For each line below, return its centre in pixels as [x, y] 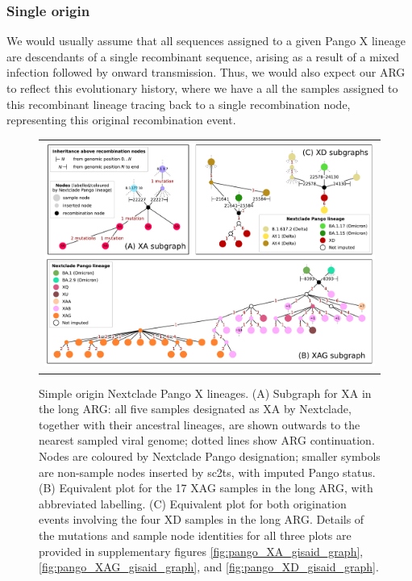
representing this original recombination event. [121, 120]
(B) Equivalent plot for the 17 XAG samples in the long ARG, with [206, 488]
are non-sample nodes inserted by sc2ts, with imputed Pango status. [207, 472]
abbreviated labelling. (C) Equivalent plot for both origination [193, 503]
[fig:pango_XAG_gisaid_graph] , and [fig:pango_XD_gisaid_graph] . [209, 567]
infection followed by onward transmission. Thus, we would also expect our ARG [206, 72]
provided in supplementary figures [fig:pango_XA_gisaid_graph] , [201, 551]
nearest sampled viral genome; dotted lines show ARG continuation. [207, 440]
